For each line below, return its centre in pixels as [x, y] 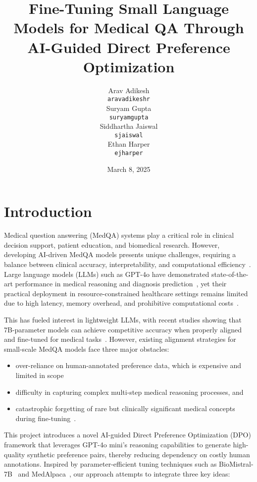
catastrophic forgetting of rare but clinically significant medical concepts [125, 408]
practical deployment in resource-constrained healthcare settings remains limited [126, 293]
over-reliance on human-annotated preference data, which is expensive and [128, 365]
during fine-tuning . [46, 418]
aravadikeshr [129, 99]
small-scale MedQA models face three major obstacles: [87, 348]
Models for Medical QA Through [129, 27]
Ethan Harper [129, 144]
